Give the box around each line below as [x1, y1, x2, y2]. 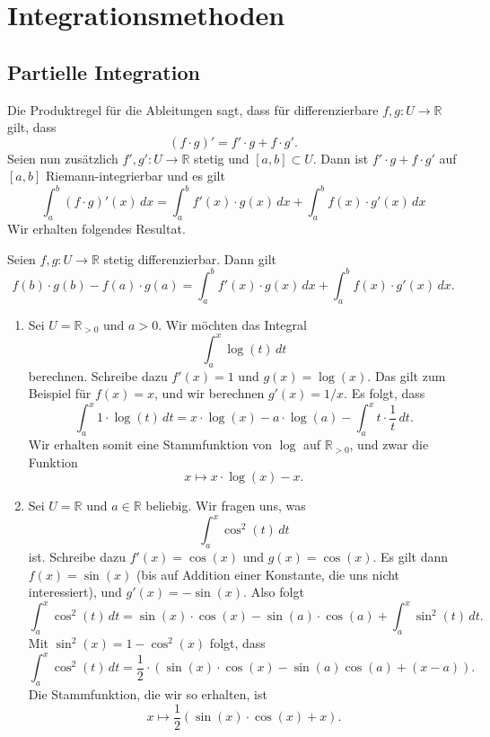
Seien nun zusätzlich [7, 148, 118, 167]
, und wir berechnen [154, 384, 265, 403]
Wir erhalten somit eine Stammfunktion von [28, 435, 273, 454]
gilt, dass [7, 118, 57, 137]
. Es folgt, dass [344, 384, 425, 403]
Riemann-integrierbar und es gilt [45, 166, 225, 185]
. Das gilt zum [367, 366, 446, 385]
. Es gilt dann [372, 547, 449, 566]
